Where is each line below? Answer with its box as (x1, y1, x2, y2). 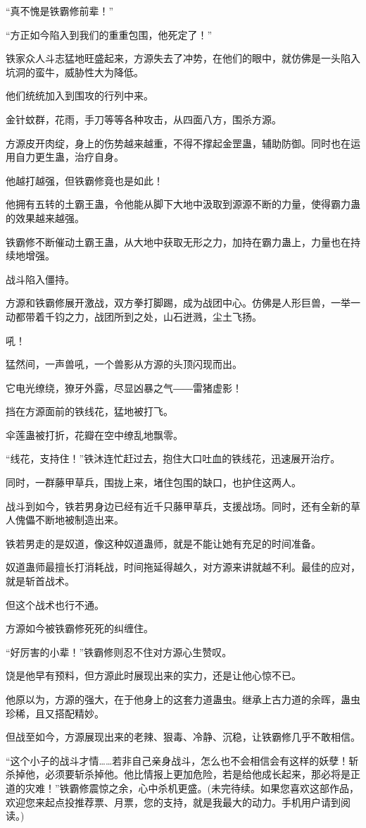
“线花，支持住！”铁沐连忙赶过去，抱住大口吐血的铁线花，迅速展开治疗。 (6, 451, 341, 466)
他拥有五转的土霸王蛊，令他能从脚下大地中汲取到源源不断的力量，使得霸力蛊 (6, 197, 360, 211)
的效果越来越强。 (6, 210, 84, 225)
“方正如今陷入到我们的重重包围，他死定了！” (6, 27, 213, 42)
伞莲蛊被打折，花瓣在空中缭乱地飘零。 (6, 427, 183, 442)
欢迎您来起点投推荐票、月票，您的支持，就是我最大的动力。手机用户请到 (6, 794, 341, 809)
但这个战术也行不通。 (6, 597, 104, 612)
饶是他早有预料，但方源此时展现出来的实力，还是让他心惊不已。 (6, 668, 301, 683)
